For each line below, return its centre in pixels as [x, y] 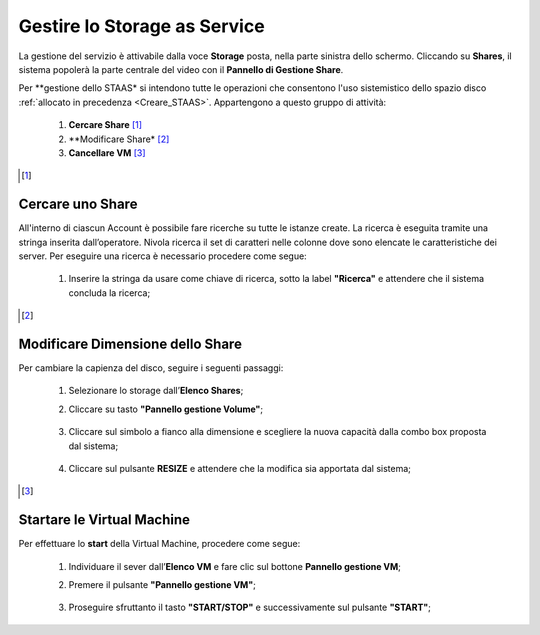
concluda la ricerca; [109, 292]
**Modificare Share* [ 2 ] [119, 139]
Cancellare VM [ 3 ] [107, 152]
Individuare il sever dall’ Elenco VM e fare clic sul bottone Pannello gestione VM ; [235, 566]
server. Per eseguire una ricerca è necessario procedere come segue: [162, 256]
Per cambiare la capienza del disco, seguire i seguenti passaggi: [151, 368]
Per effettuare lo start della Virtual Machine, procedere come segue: [159, 544]
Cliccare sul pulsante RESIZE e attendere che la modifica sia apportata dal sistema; [240, 468]
